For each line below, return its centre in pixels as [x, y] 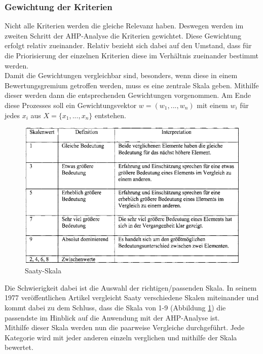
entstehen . [110, 115]
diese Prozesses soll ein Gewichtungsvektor [71, 105]
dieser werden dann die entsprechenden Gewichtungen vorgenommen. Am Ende [128, 95]
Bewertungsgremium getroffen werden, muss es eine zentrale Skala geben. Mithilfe [132, 85]
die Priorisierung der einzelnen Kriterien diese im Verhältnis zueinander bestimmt [131, 55]
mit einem [212, 105]
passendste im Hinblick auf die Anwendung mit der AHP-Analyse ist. [112, 317]
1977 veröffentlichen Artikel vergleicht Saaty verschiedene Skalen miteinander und [132, 297]
